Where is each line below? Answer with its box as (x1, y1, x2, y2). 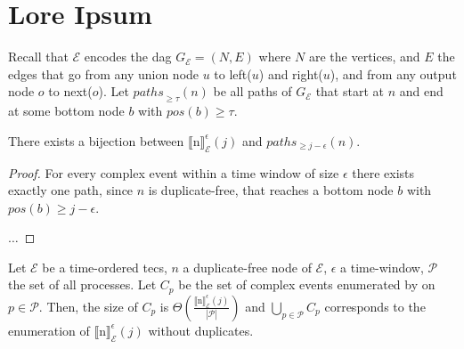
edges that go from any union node (8, 64, 199, 83)
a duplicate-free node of (183, 257, 312, 276)
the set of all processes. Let (8, 275, 157, 294)
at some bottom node (8, 101, 125, 120)
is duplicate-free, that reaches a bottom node (148, 181, 394, 199)
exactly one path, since (8, 181, 134, 199)
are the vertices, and (308, 47, 420, 66)
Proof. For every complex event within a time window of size (8, 163, 339, 182)
